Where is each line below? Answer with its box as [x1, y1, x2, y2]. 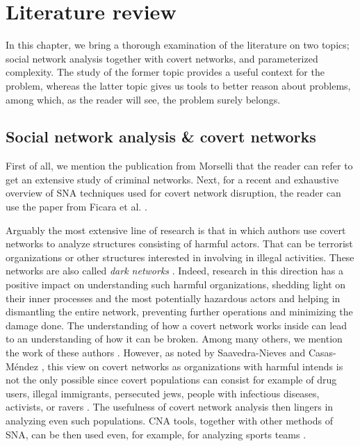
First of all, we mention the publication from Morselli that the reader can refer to [6, 158, 353, 173]
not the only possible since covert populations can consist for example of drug [6, 372, 337, 387]
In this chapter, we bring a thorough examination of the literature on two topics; [6, 38, 350, 52]
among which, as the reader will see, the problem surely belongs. [6, 92, 281, 106]
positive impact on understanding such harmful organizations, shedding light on [6, 277, 346, 292]
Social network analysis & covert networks [6, 126, 316, 147]
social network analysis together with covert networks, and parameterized [6, 51, 318, 65]
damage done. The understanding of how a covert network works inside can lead [6, 317, 347, 332]
